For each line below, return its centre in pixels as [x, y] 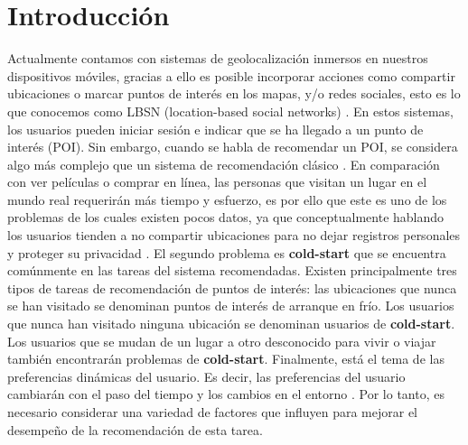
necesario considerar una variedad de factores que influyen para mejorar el [212, 412]
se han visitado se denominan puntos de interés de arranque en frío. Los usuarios [231, 306]
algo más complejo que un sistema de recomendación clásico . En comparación [224, 164]
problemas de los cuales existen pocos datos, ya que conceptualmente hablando [226, 217]
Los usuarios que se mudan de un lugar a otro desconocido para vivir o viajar [222, 341]
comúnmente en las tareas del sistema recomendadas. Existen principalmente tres [232, 270]
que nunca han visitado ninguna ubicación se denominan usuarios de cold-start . [231, 324]
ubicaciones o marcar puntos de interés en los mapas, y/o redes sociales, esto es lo [234, 93]
